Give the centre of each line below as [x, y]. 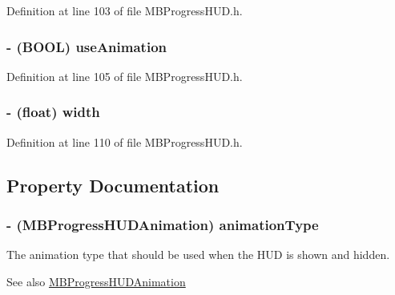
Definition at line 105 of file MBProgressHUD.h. [125, 76]
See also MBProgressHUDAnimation [96, 281]
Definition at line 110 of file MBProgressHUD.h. [125, 141]
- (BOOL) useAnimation [87, 46]
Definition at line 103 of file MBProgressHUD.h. [125, 10]
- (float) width [53, 112]
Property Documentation [113, 185]
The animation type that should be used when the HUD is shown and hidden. [198, 255]
